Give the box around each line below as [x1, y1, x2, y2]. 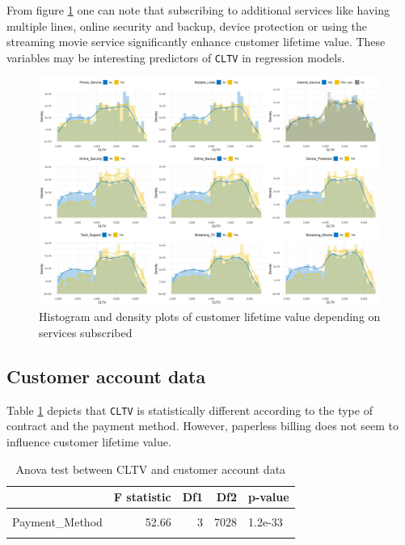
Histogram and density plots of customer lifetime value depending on [39, 308, 381, 325]
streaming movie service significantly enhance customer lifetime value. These [6, 33, 386, 50]
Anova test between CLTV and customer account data [15, 460, 286, 477]
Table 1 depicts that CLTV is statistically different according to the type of [6, 401, 373, 418]
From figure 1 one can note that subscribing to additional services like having [6, 2, 390, 18]
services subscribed [39, 324, 133, 341]
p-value [248, 488, 289, 505]
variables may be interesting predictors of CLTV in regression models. [6, 49, 345, 65]
